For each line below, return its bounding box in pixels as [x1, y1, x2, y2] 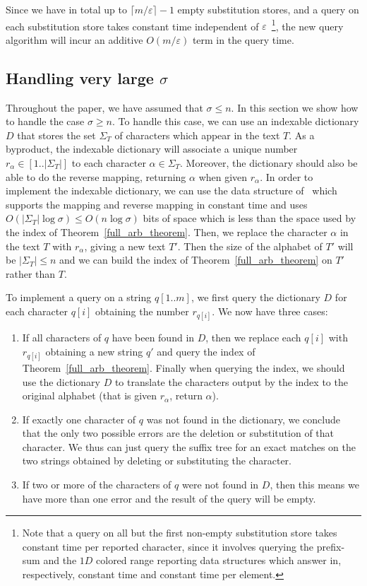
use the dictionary [22, 374, 100, 389]
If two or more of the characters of [22, 477, 172, 492]
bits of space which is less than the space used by [143, 211, 356, 225]
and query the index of [157, 344, 255, 358]
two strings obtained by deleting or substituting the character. [22, 453, 292, 468]
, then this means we [270, 477, 359, 492]
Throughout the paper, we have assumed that [6, 100, 203, 115]
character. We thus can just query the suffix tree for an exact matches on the [22, 439, 356, 454]
